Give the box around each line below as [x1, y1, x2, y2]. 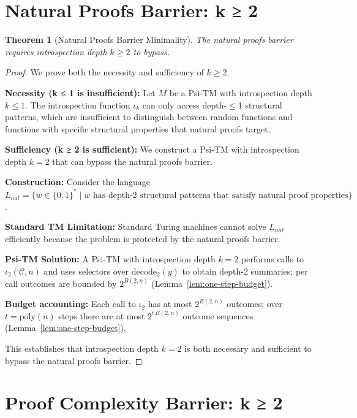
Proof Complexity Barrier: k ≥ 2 [5, 390, 283, 415]
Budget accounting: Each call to [5, 297, 136, 310]
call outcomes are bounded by [5, 276, 117, 289]
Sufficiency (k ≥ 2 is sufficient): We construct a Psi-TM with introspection [5, 143, 299, 156]
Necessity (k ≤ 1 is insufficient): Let [5, 86, 156, 99]
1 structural [238, 98, 282, 111]
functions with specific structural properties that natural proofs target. [5, 122, 271, 135]
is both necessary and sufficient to [184, 341, 312, 354]
